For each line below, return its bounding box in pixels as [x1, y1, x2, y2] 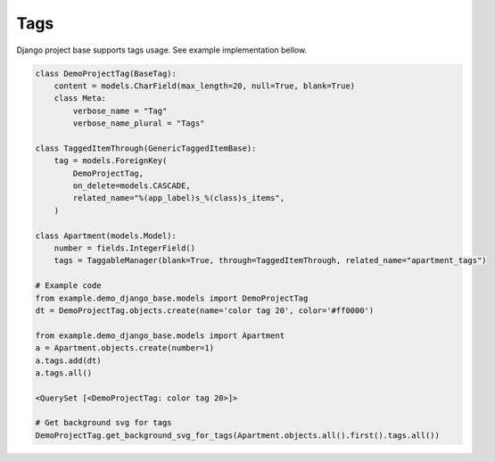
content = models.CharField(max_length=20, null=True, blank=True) [54, 80, 356, 91]
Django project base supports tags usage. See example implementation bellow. [16, 45, 308, 55]
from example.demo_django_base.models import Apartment [35, 330, 285, 341]
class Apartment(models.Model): [35, 230, 177, 241]
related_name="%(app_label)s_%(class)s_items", [72, 193, 285, 203]
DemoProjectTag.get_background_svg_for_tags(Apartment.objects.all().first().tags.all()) [35, 430, 441, 441]
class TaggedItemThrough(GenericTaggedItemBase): [35, 143, 257, 153]
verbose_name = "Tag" [72, 105, 168, 116]
